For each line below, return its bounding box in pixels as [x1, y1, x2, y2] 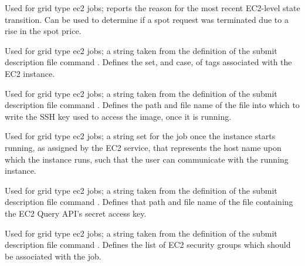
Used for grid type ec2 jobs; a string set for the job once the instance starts [5, 130, 276, 142]
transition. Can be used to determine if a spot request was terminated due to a [5, 13, 289, 25]
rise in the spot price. [5, 25, 82, 37]
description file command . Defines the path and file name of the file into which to [5, 99, 300, 111]
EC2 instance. [5, 67, 55, 79]
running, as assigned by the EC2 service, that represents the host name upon [5, 141, 282, 153]
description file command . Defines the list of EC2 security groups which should [5, 238, 291, 251]
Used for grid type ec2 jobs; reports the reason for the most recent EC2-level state [5, 2, 300, 14]
